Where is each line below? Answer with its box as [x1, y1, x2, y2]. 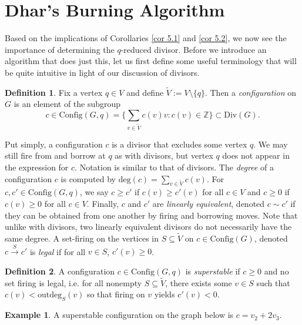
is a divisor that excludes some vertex [112, 138, 247, 150]
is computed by [61, 172, 116, 185]
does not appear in [222, 149, 290, 162]
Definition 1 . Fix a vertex [5, 86, 103, 98]
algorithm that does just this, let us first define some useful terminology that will [5, 55, 297, 67]
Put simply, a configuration [5, 138, 103, 150]
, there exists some [165, 276, 232, 289]
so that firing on [86, 288, 145, 300]
